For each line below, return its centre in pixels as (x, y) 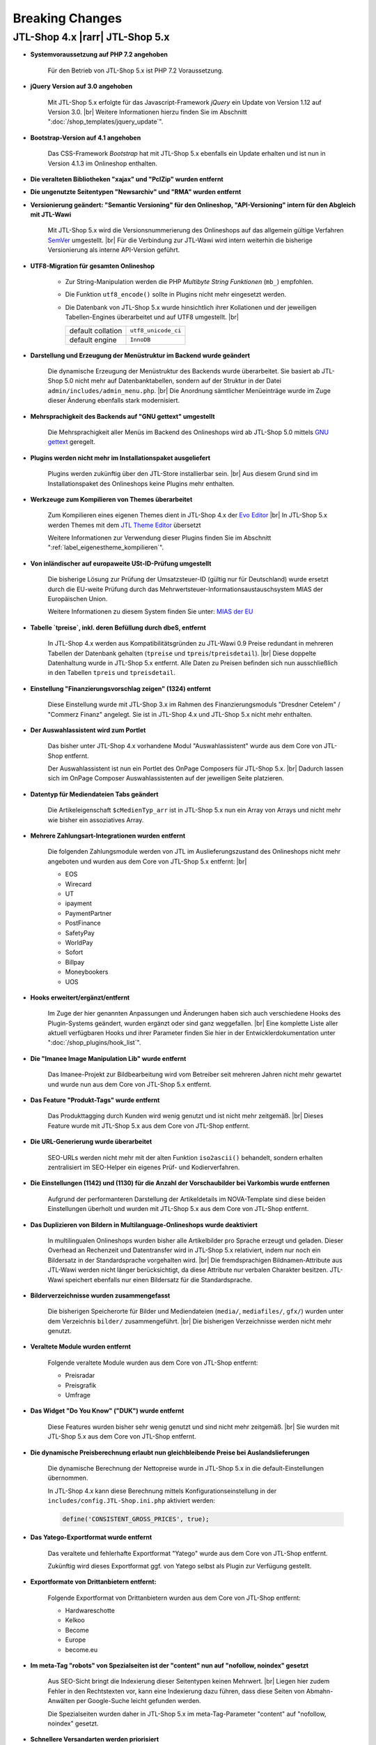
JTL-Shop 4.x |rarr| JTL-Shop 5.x (91, 37)
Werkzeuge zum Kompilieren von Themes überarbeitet (111, 499)
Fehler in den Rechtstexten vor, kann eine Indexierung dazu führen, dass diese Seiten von (176, 1691)
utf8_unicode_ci (156, 331)
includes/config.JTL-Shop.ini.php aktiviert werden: (132, 1501)
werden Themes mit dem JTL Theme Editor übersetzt (124, 525)
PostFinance (83, 923)
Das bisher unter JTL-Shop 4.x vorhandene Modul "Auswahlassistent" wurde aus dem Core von (185, 746)
